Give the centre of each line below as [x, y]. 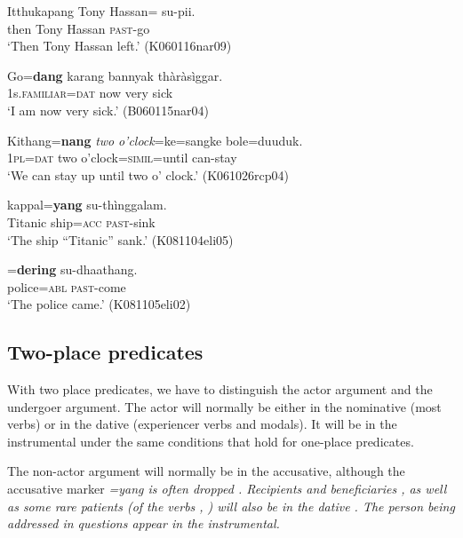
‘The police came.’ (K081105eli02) [99, 304]
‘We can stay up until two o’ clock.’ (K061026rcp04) [148, 174]
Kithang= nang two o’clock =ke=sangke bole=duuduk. [155, 140]
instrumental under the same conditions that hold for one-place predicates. [211, 441]
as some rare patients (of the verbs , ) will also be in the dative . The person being [231, 506]
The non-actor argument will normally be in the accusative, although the [206, 471]
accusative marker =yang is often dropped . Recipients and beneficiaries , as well [227, 489]
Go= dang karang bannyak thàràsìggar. [115, 75]
